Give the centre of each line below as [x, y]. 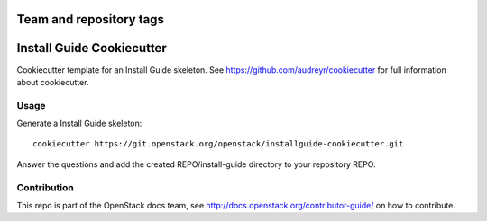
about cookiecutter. [53, 82]
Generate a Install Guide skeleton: [79, 124]
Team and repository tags [90, 19]
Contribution [45, 187]
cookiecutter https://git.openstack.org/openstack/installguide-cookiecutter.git [218, 144]
